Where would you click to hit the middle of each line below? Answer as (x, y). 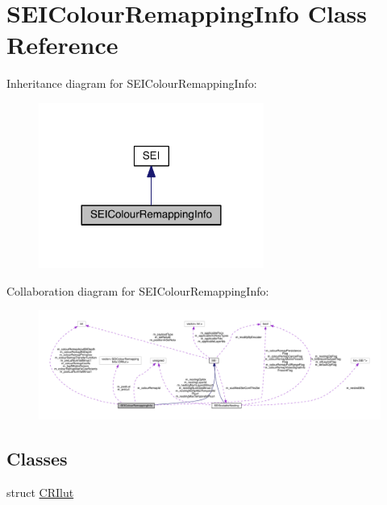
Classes (37, 459)
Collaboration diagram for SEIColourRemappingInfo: (138, 290)
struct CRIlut (40, 492)
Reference (62, 45)
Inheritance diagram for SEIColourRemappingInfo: (132, 83)
